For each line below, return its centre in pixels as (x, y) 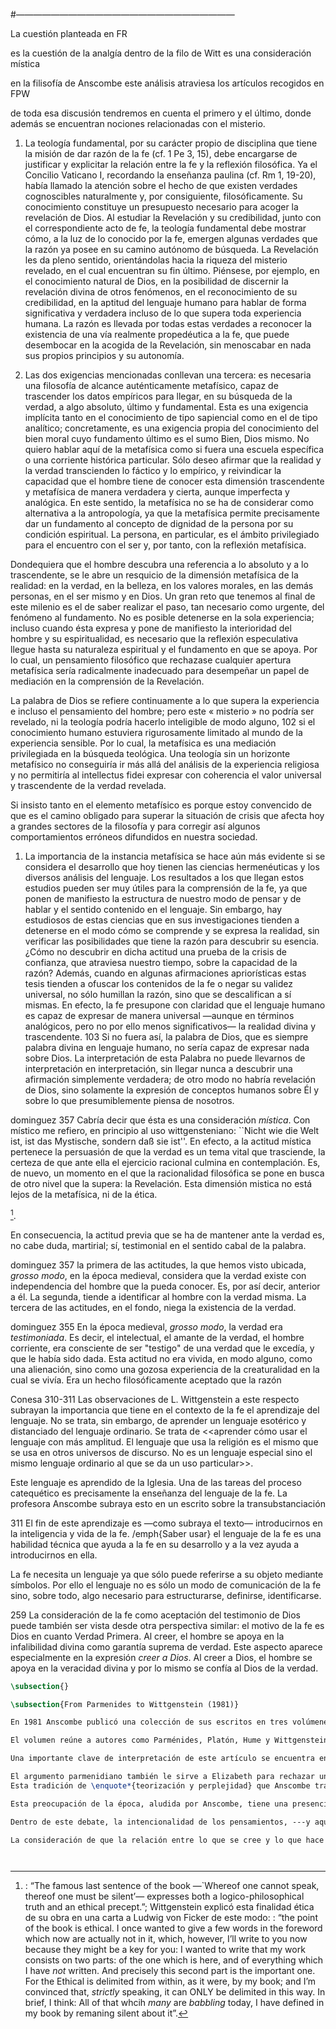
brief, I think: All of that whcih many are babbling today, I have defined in (174, 2003)
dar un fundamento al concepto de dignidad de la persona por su (159, 523)
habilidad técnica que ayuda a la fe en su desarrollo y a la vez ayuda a (155, 1544)
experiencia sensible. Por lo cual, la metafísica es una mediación (143, 743)
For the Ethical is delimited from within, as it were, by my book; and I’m (170, 1981)
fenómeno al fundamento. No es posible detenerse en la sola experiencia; (162, 617)
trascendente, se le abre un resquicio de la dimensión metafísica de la (154, 575)
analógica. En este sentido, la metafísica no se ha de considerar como (169, 502)
